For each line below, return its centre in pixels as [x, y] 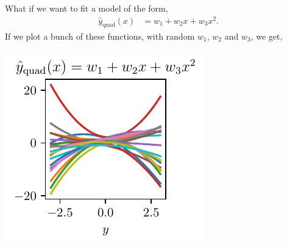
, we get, [267, 36]
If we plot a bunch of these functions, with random [100, 36]
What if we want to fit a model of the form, [87, 8]
